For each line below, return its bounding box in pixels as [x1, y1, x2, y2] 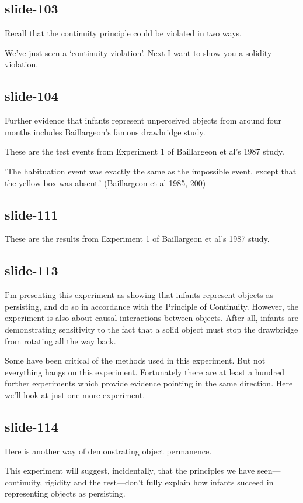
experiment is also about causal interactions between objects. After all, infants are [5, 312, 299, 324]
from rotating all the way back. [5, 334, 116, 347]
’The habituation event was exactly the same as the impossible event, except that [5, 165, 297, 177]
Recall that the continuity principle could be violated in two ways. [5, 27, 242, 39]
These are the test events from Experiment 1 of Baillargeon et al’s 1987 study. [5, 145, 284, 158]
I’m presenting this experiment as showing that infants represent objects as [5, 289, 274, 301]
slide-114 [5, 417, 58, 435]
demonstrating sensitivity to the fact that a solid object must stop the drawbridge [5, 323, 298, 335]
